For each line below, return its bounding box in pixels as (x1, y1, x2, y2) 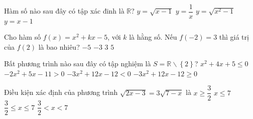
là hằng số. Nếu (129, 32, 177, 42)
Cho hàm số (4, 32, 41, 42)
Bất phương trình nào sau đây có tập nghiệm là (4, 58, 151, 69)
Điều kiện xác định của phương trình (4, 87, 118, 97)
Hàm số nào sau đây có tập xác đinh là (4, 6, 124, 16)
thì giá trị (219, 32, 249, 42)
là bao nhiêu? (38, 41, 80, 52)
